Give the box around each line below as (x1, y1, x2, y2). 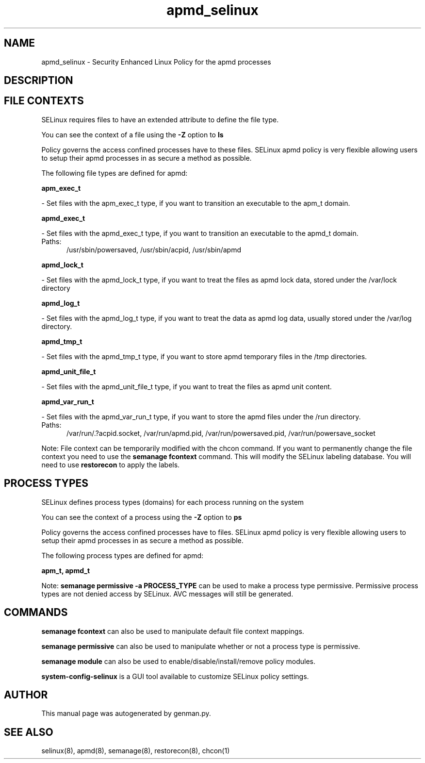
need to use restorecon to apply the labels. (41, 460, 180, 469)
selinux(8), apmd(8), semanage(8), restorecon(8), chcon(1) (41, 746, 230, 755)
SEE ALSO (4, 726, 53, 738)
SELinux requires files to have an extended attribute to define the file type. (41, 115, 279, 124)
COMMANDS (4, 606, 68, 619)
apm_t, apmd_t (41, 566, 90, 575)
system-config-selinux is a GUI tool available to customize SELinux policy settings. (41, 672, 309, 680)
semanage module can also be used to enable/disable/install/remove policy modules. (41, 657, 316, 665)
